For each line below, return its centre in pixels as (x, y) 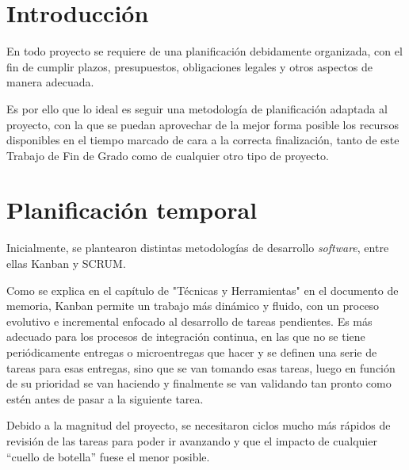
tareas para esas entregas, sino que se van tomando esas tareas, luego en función (201, 367)
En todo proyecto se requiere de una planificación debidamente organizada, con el (204, 51)
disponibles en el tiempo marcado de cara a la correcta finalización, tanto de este (203, 140)
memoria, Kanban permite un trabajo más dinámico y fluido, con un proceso (193, 306)
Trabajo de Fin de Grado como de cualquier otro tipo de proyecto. (168, 155)
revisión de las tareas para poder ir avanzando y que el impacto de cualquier (192, 440)
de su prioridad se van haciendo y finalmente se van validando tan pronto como (199, 383)
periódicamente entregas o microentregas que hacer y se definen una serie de (192, 352)
